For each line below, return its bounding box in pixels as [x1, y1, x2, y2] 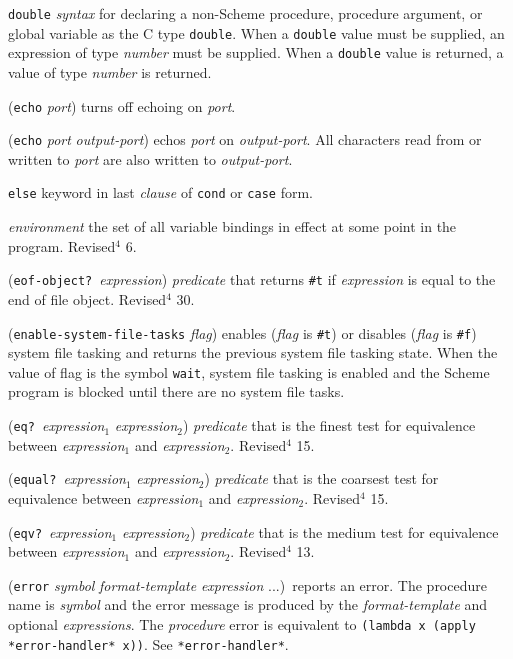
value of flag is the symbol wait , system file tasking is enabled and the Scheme [8, 361, 490, 382]
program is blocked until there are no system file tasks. [8, 381, 345, 402]
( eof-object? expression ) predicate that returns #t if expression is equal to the [8, 269, 496, 290]
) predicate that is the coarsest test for [204, 468, 439, 489]
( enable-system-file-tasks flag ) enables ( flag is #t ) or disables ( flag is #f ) [8, 322, 477, 343]
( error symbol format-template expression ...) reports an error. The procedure [8, 574, 487, 595]
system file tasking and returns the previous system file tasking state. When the [8, 342, 498, 363]
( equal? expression [8, 468, 126, 489]
